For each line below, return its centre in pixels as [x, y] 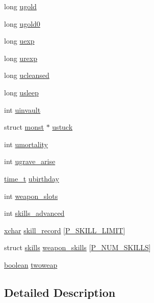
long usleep [21, 92]
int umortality [26, 144]
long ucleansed [27, 75]
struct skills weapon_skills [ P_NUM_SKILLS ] [78, 247]
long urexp [21, 58]
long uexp [19, 41]
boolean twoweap [31, 264]
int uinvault [22, 109]
